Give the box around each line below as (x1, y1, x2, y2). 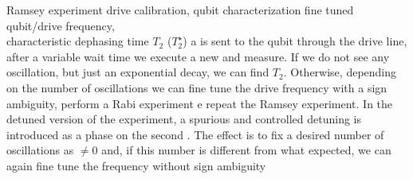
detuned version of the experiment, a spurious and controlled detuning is (6, 111, 362, 127)
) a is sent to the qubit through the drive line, (183, 33, 407, 49)
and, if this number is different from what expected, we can (101, 142, 391, 158)
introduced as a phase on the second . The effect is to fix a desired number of (6, 126, 384, 142)
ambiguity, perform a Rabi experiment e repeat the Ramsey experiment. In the (6, 95, 393, 111)
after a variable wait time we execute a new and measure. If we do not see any (6, 48, 390, 64)
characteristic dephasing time (6, 33, 149, 49)
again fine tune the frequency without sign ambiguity (6, 157, 266, 173)
